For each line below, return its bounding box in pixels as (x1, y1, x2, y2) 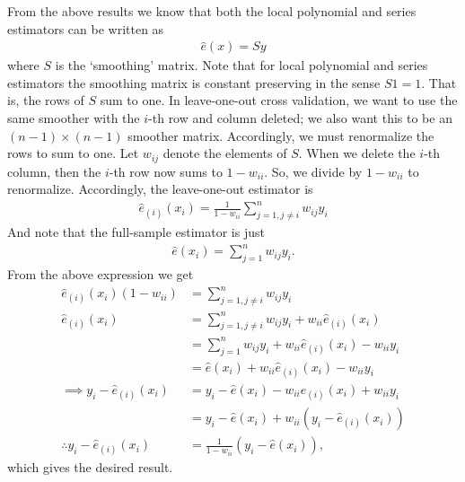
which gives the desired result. (7, 458, 173, 477)
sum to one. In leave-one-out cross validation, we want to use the (100, 91, 458, 110)
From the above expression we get (7, 265, 194, 284)
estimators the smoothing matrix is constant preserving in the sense (7, 73, 381, 92)
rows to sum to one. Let (7, 144, 139, 162)
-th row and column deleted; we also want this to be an (148, 109, 452, 127)
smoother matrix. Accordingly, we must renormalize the (127, 126, 434, 145)
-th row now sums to (109, 162, 223, 180)
